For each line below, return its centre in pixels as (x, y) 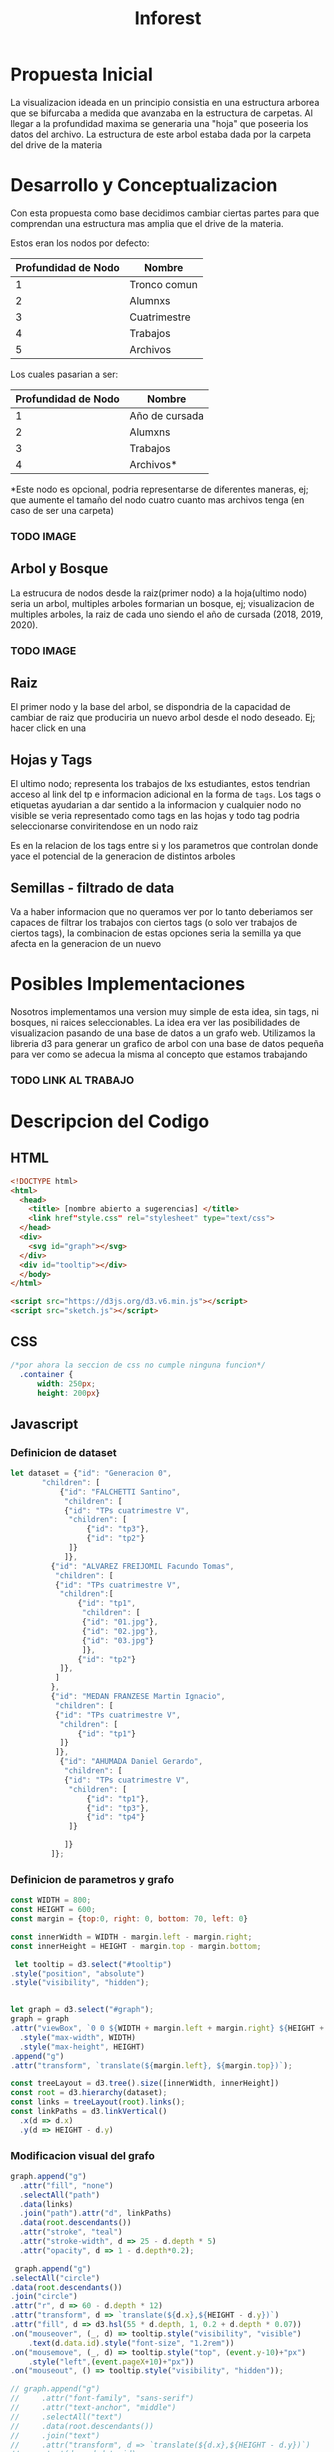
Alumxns (150, 432)
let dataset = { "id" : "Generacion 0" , (91, 1473)
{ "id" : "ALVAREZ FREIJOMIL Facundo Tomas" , (142, 1566)
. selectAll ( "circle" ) (55, 2278)
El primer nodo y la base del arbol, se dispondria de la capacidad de (150, 707)
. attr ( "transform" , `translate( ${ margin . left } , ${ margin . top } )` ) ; (151, 2065)
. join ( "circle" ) (44, 2297)
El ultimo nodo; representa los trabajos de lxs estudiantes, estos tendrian (160, 784)
